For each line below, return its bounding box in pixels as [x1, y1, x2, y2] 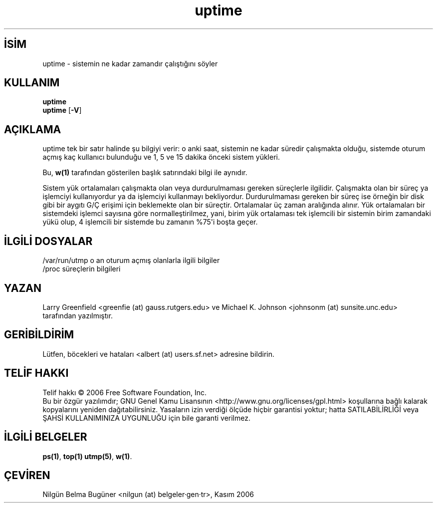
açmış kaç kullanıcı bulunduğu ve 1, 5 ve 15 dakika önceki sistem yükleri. [42, 153, 280, 162]
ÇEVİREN [4, 469, 50, 482]
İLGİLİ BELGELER [4, 431, 87, 444]
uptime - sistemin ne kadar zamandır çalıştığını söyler [42, 59, 218, 68]
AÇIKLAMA [4, 123, 61, 136]
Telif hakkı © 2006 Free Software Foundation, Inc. [42, 388, 207, 397]
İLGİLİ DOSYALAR [4, 235, 93, 248]
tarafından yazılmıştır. [42, 311, 113, 320]
